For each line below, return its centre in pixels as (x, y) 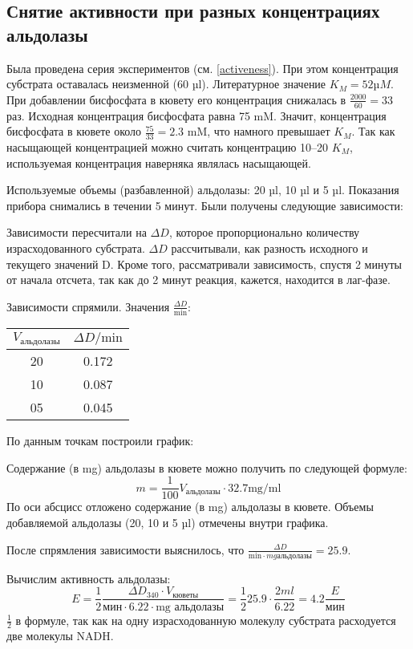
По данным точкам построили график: (100, 441)
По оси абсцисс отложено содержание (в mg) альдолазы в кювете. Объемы (190, 507)
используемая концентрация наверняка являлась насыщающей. (159, 162)
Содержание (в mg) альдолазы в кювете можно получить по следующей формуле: (207, 467)
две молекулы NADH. (60, 636)
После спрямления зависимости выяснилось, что (126, 549)
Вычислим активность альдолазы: (89, 578)
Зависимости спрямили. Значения (88, 306)
